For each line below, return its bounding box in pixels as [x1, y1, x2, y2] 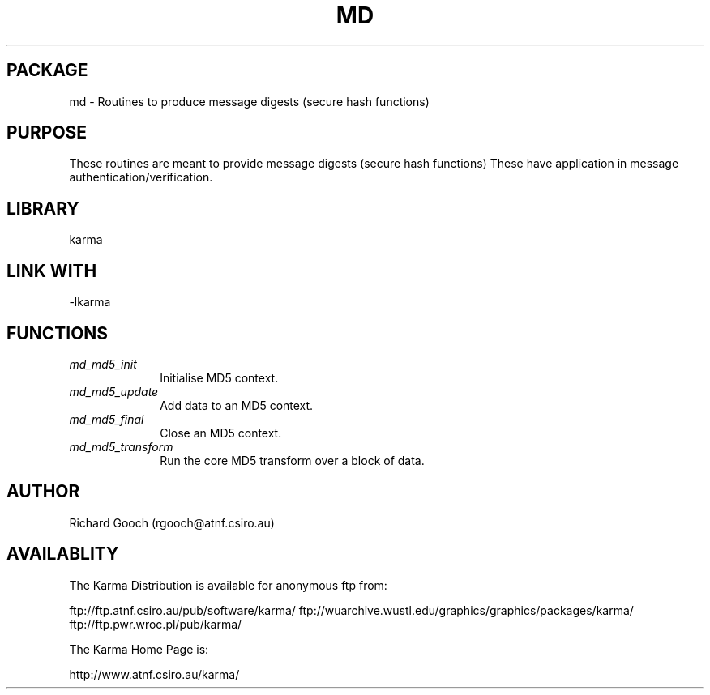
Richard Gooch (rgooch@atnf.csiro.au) [69, 515, 275, 530]
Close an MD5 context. [160, 425, 282, 440]
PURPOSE [6, 122, 88, 143]
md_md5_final [69, 411, 144, 426]
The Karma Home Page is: [69, 642, 209, 656]
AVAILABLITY [6, 544, 119, 565]
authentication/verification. [69, 170, 213, 185]
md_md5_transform [69, 439, 173, 454]
